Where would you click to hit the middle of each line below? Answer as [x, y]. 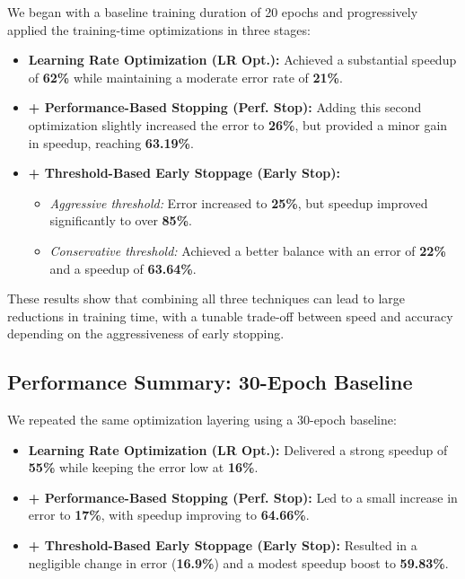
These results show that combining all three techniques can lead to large [206, 298]
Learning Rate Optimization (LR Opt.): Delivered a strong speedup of [238, 449]
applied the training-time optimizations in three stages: [159, 29]
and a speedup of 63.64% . [123, 268]
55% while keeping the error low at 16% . [143, 467]
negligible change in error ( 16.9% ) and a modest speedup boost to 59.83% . [238, 562]
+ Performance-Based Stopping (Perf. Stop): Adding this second [225, 107]
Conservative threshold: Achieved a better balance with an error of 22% [248, 250]
